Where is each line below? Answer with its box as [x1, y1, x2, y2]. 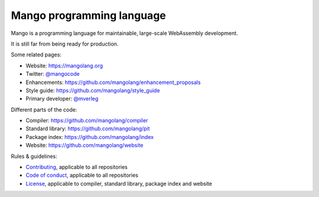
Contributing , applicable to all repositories [25, 163, 128, 171]
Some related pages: [11, 51, 62, 59]
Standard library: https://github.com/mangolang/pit [25, 125, 150, 133]
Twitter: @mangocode [25, 70, 80, 77]
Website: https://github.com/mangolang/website [25, 142, 144, 149]
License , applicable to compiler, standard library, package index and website [25, 180, 213, 187]
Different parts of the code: [11, 106, 77, 113]
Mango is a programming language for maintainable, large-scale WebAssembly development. [11, 30, 239, 37]
